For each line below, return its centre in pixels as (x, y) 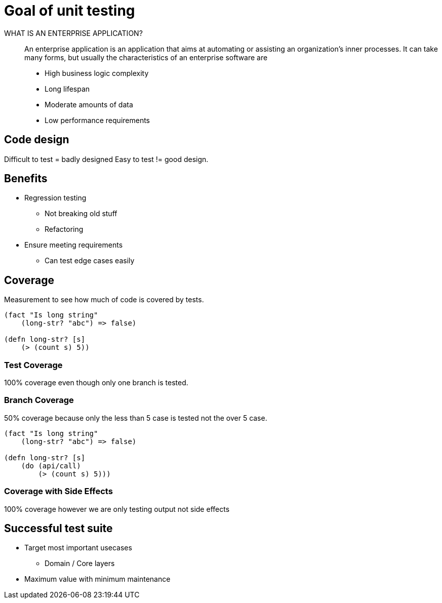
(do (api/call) (51, 466)
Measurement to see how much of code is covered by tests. (104, 300)
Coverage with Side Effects (58, 491)
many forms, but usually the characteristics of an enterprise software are (146, 57)
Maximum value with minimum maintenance (97, 579)
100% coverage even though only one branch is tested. (96, 383)
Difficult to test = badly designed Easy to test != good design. (106, 159)
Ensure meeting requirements (74, 245)
